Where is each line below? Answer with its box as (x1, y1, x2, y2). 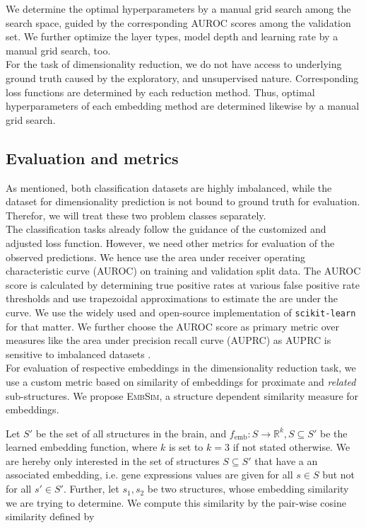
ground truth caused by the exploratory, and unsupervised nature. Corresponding (6, 70, 359, 85)
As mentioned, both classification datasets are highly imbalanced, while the (6, 180, 332, 195)
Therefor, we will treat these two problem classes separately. (6, 207, 266, 222)
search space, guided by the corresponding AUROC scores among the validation (6, 15, 351, 30)
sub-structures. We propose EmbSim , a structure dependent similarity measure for (6, 388, 359, 403)
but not (322, 467, 355, 482)
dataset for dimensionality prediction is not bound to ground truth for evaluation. (6, 194, 360, 209)
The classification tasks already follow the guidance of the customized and (6, 222, 326, 236)
